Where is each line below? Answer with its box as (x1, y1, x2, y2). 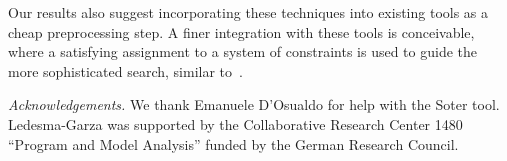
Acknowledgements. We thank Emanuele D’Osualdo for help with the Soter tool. (8, 94, 500, 115)
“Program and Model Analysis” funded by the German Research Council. (8, 133, 459, 154)
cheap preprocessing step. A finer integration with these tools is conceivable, (8, 21, 475, 42)
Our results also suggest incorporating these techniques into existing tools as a (8, 2, 489, 22)
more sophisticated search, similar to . (8, 60, 243, 81)
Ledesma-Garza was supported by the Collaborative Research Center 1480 (8, 113, 463, 134)
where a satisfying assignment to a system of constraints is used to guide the (8, 41, 478, 62)
